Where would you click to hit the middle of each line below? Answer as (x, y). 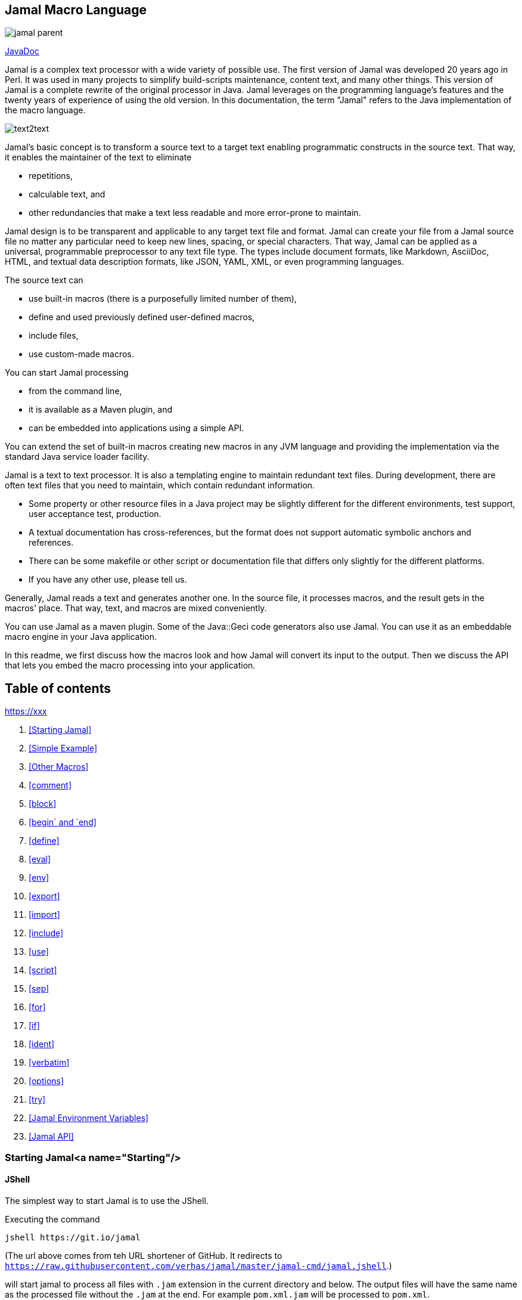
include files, (54, 336)
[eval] (40, 859)
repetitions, (51, 176)
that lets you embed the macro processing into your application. (130, 666)
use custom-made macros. (81, 354)
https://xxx (26, 711)
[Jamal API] (51, 1137)
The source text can (44, 280)
